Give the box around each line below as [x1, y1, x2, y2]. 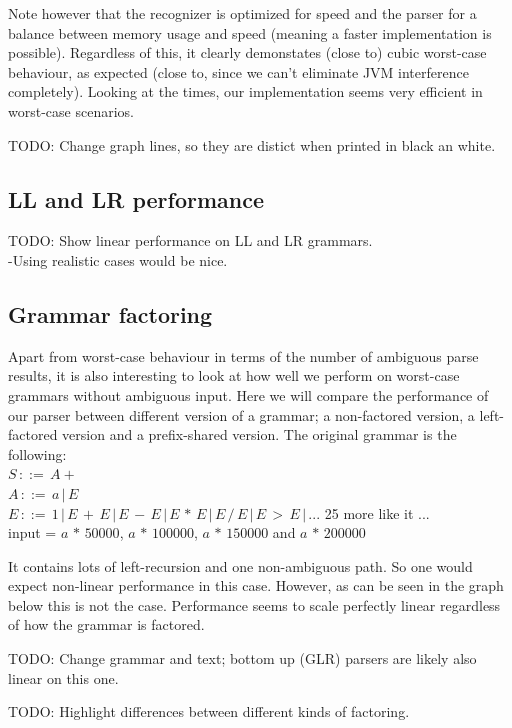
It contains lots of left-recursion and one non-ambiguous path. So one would [8, 555, 473, 576]
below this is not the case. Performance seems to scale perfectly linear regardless [8, 594, 501, 615]
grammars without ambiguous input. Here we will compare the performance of [8, 384, 489, 405]
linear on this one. [8, 667, 119, 688]
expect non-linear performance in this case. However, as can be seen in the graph [8, 575, 504, 596]
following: [8, 443, 67, 464]
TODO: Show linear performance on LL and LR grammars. [8, 230, 373, 251]
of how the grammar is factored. [8, 614, 205, 635]
